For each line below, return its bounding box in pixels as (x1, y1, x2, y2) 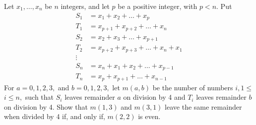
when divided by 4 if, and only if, (4, 111, 105, 122)
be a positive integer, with (118, 1, 197, 11)
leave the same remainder (165, 101, 242, 112)
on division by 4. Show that (4, 101, 88, 112)
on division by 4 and (123, 92, 186, 102)
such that (25, 92, 54, 102)
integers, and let (61, 1, 110, 11)
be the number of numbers (152, 82, 233, 92)
